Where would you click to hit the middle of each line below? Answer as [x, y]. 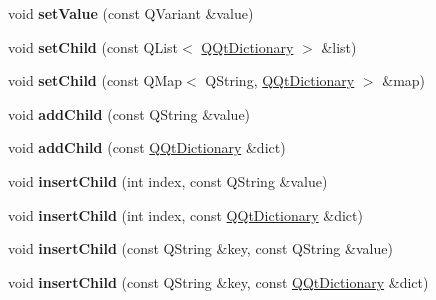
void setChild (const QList [93, 46]
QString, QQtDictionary [280, 80]
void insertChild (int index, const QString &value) [168, 180]
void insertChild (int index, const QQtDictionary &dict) [185, 214]
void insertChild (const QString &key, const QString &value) [200, 248]
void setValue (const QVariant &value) [131, 13]
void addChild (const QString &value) [129, 113]
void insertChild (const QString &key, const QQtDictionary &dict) [218, 281]
